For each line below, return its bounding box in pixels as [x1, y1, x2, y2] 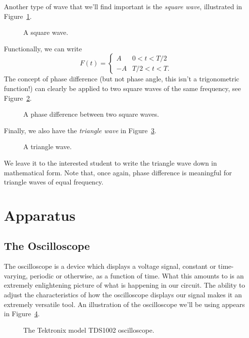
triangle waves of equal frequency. [4, 177, 104, 187]
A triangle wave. [23, 141, 72, 152]
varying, [4, 270, 28, 280]
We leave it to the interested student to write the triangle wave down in [4, 157, 217, 168]
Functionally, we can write [4, 43, 82, 53]
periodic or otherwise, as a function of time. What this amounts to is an [30, 270, 244, 280]
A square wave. [23, 27, 68, 37]
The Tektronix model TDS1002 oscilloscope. [23, 324, 155, 335]
